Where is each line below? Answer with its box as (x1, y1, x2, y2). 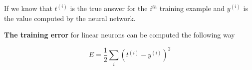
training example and (159, 3, 225, 13)
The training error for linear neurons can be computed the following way (4, 29, 235, 40)
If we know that (4, 3, 52, 13)
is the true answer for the (70, 3, 148, 13)
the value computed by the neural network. (4, 12, 136, 23)
